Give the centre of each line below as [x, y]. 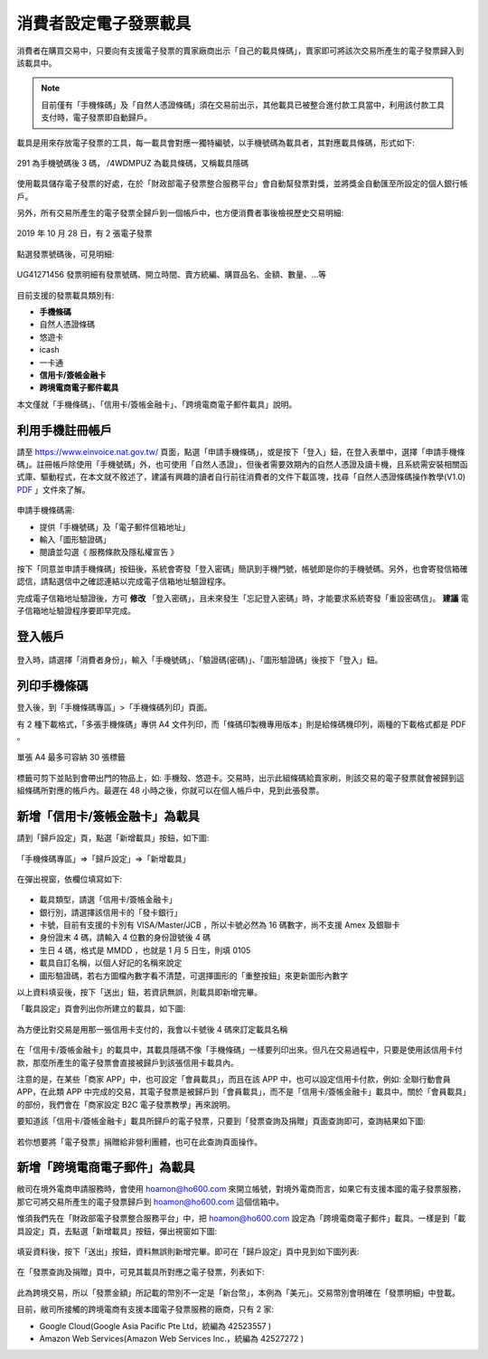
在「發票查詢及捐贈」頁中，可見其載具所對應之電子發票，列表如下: [141, 1272]
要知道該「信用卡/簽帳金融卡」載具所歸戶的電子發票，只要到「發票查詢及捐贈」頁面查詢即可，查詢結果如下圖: [221, 1121]
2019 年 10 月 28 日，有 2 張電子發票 [84, 233]
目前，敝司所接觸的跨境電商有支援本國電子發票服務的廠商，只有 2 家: [145, 1309]
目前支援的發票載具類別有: [66, 295]
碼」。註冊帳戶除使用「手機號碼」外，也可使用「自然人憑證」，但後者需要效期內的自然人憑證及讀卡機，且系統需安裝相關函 [242, 465]
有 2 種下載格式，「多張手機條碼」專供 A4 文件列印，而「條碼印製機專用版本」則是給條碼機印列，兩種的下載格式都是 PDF [242, 724]
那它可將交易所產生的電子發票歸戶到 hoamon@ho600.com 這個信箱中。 [150, 1202]
